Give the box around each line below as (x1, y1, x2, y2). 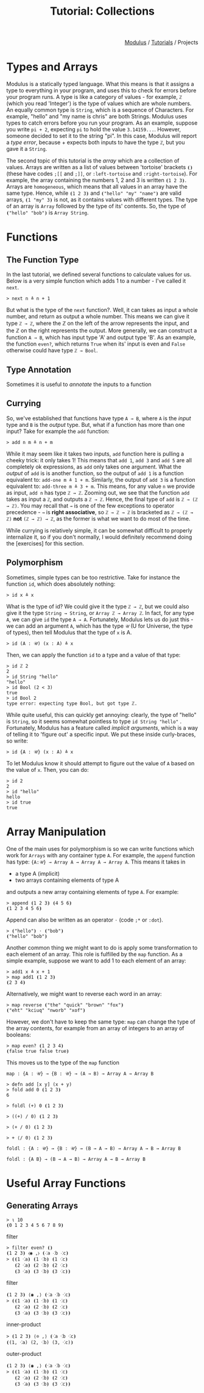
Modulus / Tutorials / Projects (124, 38, 199, 46)
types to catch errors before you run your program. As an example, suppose (6, 119, 198, 126)
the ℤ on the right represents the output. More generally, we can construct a (6, 327, 197, 334)
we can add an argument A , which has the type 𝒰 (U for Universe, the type (6, 622, 193, 630)
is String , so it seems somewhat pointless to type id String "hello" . (6, 718, 181, 725)
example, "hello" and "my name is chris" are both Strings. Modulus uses (6, 113, 188, 120)
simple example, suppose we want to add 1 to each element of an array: (6, 957, 187, 964)
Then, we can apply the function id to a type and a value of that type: (6, 651, 181, 658)
